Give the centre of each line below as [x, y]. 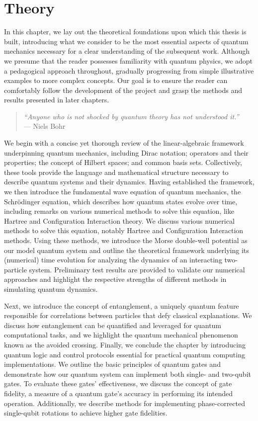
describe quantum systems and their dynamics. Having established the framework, [129, 182]
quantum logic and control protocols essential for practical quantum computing [125, 354]
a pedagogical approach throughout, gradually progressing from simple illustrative [129, 70]
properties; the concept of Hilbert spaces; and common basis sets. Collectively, [123, 162]
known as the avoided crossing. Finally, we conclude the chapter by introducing [125, 344]
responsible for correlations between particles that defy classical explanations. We [128, 315]
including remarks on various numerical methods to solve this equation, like [119, 211]
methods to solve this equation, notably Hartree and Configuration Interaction [124, 230]
